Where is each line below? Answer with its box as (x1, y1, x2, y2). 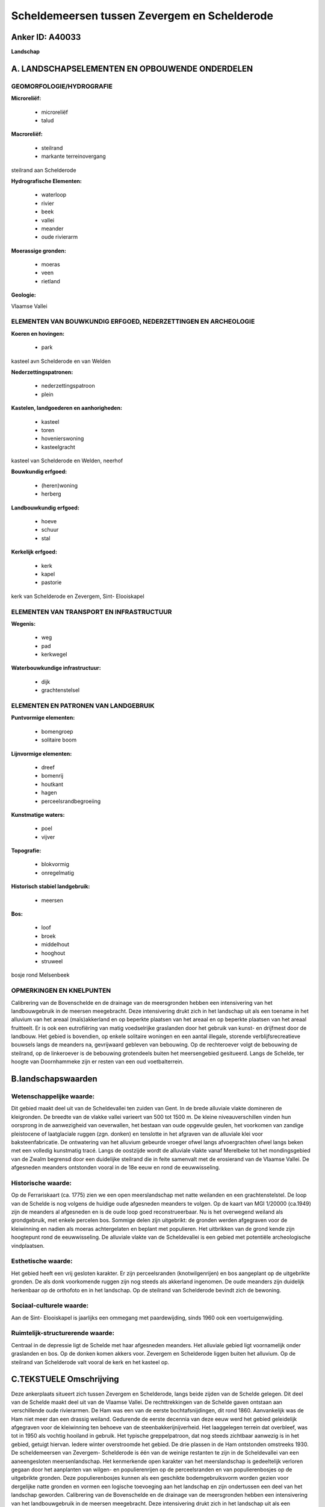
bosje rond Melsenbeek (11, 971, 70, 979)
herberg (41, 490, 61, 497)
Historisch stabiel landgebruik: (11, 883, 90, 890)
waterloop (41, 191, 67, 198)
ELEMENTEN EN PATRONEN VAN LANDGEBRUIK (11, 702, 155, 710)
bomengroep (41, 728, 73, 735)
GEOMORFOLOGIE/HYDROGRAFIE (11, 82, 113, 90)
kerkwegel (41, 651, 67, 658)
